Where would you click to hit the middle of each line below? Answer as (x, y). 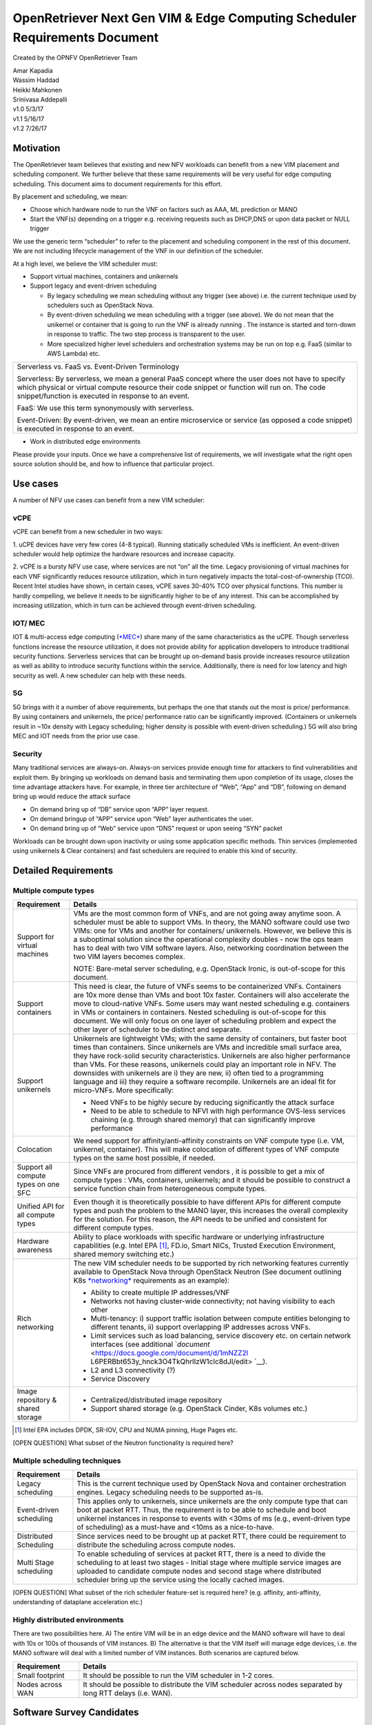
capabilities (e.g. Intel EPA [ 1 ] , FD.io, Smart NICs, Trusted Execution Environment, (205, 1245)
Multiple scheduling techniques (67, 1461)
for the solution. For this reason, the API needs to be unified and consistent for (200, 1219)
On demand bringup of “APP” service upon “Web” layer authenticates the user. (142, 819)
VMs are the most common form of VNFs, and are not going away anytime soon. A (207, 914)
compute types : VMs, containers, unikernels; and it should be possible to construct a (212, 1180)
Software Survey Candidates (76, 1712)
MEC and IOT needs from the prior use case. (76, 736)
